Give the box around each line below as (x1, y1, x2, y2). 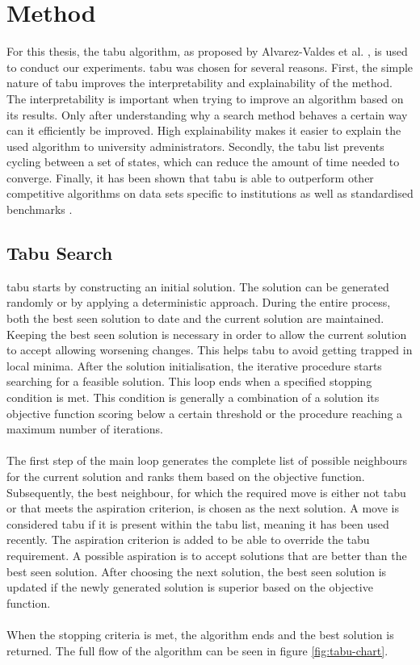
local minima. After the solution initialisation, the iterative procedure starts (6, 357, 382, 374)
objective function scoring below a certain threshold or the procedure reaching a (6, 404, 403, 421)
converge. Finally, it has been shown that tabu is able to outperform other (6, 169, 374, 186)
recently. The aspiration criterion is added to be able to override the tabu (6, 531, 370, 548)
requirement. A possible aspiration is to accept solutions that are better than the (6, 546, 407, 563)
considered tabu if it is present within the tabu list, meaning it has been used (6, 515, 389, 532)
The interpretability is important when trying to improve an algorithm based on (6, 90, 404, 107)
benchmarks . (6, 201, 73, 218)
